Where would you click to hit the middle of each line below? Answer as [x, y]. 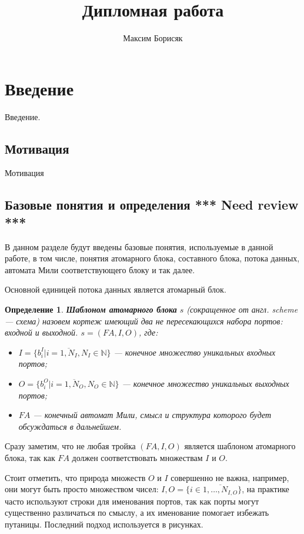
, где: [148, 332]
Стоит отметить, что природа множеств [75, 477]
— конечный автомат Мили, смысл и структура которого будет [152, 415]
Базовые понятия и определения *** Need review [152, 205]
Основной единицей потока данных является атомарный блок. [116, 289]
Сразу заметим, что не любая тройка [70, 446]
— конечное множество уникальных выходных [206, 383]
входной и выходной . [41, 332]
